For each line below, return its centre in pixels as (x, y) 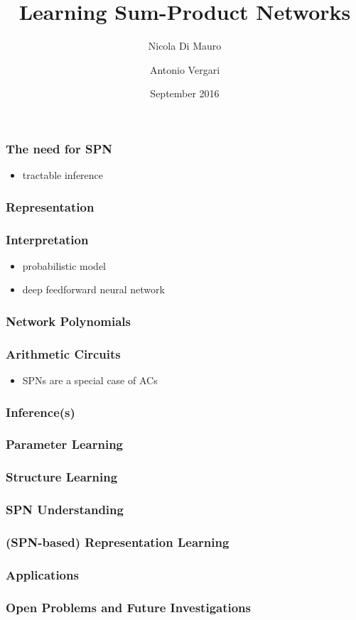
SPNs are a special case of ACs (90, 380)
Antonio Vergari (185, 69)
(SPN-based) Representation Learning (118, 542)
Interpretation (47, 239)
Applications (42, 574)
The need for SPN (59, 148)
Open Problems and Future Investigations (129, 607)
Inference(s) (41, 412)
